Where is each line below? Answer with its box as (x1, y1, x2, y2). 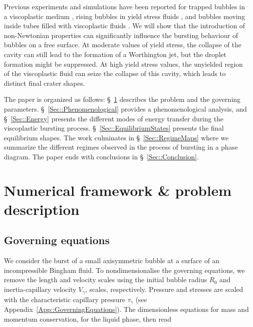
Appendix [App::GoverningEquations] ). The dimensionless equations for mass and (4, 304, 249, 314)
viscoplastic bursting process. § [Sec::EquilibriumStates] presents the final (4, 123, 224, 133)
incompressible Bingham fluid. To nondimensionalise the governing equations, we (4, 265, 245, 275)
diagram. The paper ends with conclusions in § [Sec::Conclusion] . (4, 151, 199, 161)
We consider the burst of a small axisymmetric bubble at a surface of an (4, 255, 219, 266)
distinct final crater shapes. (4, 77, 85, 88)
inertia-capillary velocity (4, 284, 76, 294)
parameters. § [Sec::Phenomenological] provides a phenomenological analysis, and (4, 103, 247, 114)
